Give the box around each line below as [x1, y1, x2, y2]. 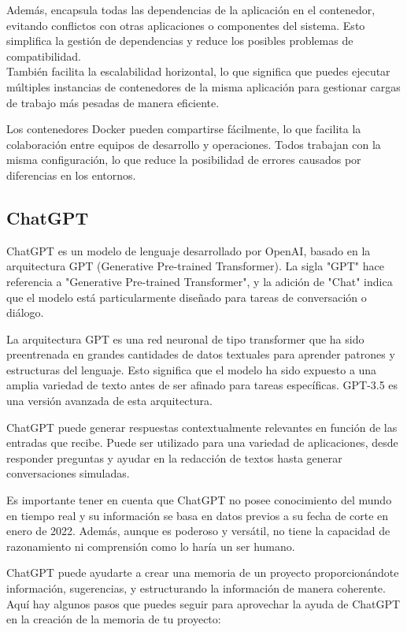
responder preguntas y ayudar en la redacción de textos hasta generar [6, 449, 342, 466]
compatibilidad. [6, 47, 81, 64]
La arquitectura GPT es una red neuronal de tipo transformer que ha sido [6, 330, 364, 347]
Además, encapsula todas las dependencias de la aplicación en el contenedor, [6, 2, 376, 17]
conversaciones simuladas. [6, 465, 130, 481]
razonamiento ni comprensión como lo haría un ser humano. [6, 537, 295, 554]
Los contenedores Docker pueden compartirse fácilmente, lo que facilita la [6, 121, 361, 137]
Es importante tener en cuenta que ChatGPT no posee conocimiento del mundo [6, 492, 392, 508]
